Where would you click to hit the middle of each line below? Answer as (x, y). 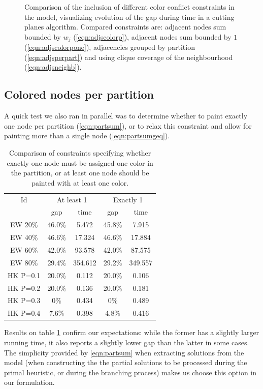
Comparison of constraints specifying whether (80, 153)
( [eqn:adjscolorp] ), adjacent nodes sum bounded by (152, 36)
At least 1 (72, 199)
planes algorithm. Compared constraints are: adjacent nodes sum (125, 27)
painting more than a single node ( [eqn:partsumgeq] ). (87, 136)
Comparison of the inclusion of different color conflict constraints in (129, 7)
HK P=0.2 (24, 288)
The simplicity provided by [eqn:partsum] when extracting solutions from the (124, 352)
